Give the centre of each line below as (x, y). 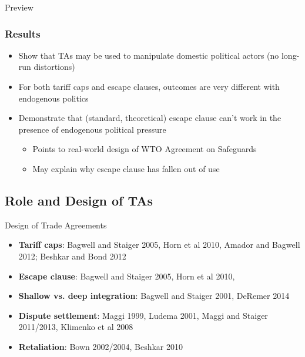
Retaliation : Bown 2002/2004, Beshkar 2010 (100, 346)
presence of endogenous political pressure (92, 129)
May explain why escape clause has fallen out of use (126, 168)
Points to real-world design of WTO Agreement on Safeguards (145, 149)
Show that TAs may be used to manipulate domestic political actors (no (149, 55)
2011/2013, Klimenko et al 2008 (76, 327)
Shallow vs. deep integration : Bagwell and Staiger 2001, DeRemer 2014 (154, 296)
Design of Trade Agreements (56, 225)
